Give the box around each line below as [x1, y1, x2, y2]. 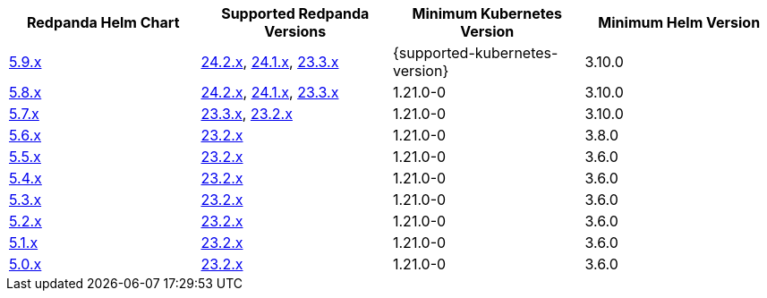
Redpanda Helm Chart [26, 13, 180, 31]
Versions [264, 22, 327, 40]
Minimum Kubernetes [412, 4, 562, 22]
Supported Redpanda [221, 4, 370, 22]
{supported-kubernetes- [393, 44, 558, 62]
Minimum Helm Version [598, 13, 761, 31]
